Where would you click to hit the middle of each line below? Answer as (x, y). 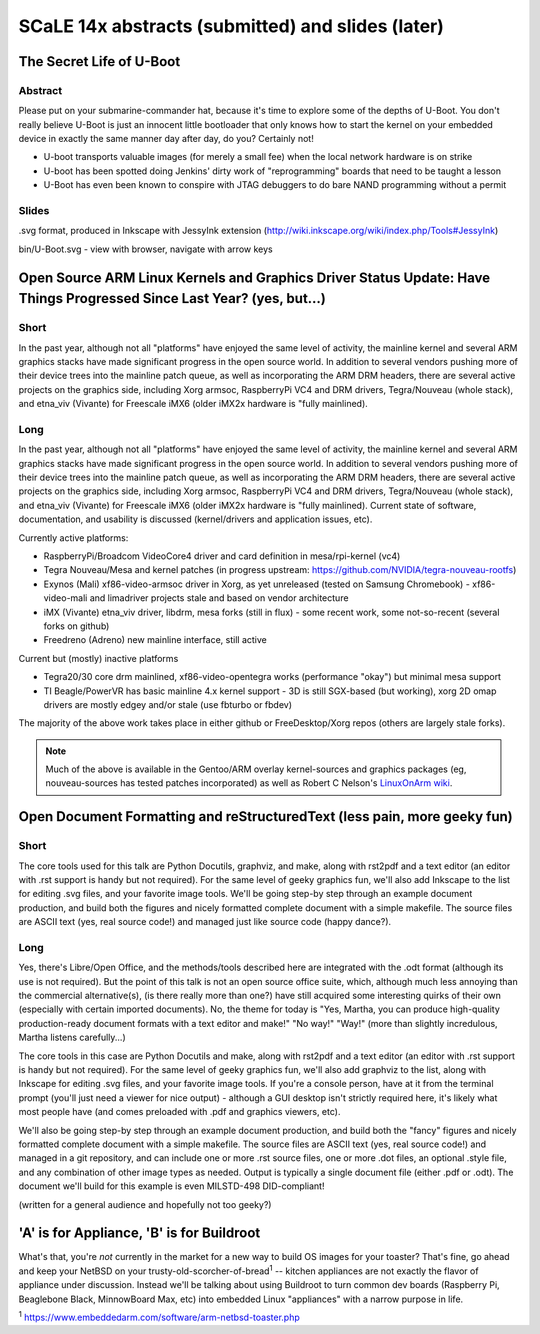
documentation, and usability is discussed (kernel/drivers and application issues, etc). (195, 519)
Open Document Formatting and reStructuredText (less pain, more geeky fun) (266, 816)
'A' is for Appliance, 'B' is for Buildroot (139, 1233)
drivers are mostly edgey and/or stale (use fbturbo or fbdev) (168, 704)
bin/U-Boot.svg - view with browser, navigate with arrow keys (146, 249)
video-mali (65, 598)
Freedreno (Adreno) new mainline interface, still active (155, 640)
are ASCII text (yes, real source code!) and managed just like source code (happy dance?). (205, 922)
